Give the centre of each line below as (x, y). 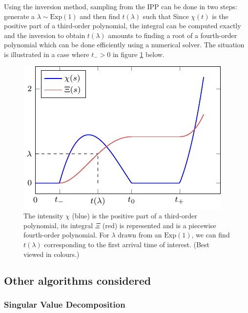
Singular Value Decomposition (65, 304)
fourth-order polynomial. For (66, 235)
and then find (100, 16)
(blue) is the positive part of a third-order (134, 216)
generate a (20, 16)
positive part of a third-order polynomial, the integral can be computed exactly (123, 26)
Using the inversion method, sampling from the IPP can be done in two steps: (121, 6)
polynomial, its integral (58, 225)
